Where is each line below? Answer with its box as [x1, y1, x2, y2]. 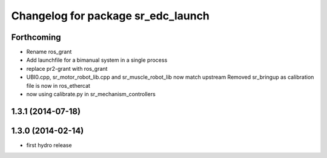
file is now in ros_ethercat [26, 82, 91, 89]
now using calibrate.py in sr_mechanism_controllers [26, 91, 156, 98]
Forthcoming [11, 32, 61, 42]
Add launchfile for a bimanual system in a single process [26, 56, 168, 64]
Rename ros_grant [26, 48, 72, 56]
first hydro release [26, 141, 72, 148]
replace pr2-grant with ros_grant [26, 65, 108, 72]
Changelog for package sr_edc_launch [11, 9, 210, 22]
